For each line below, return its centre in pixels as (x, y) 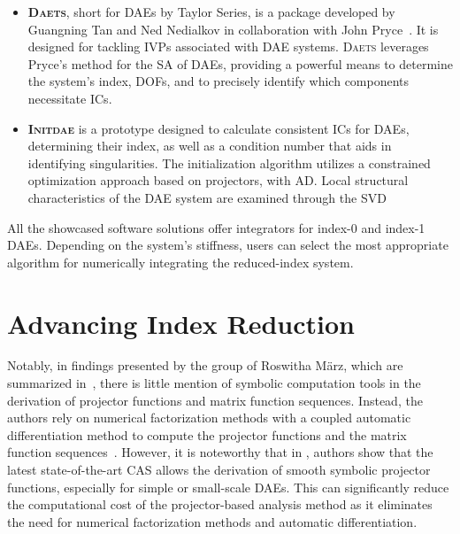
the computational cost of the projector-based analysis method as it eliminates (220, 504)
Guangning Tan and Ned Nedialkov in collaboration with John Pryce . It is (233, 29)
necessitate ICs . (70, 98)
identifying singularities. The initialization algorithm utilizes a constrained (229, 163)
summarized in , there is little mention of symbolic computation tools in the (214, 383)
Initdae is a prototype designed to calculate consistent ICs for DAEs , (218, 128)
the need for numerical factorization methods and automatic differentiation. (212, 521)
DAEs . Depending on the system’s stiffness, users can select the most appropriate (228, 245)
